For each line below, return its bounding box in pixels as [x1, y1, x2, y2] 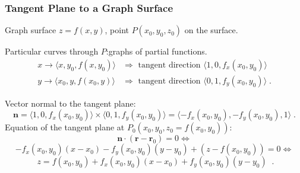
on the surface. [184, 24, 238, 36]
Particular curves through [5, 45, 99, 57]
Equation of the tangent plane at [5, 121, 125, 133]
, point [105, 24, 129, 36]
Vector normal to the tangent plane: [5, 97, 136, 109]
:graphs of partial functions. [106, 45, 207, 57]
